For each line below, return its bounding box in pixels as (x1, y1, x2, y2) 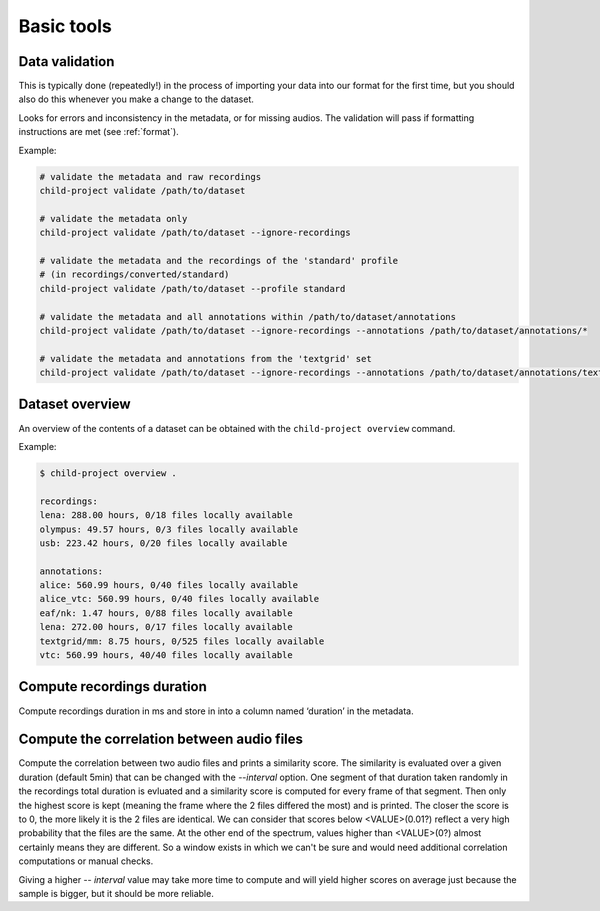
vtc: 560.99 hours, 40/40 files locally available (39, 650, 294, 661)
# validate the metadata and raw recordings (39, 171, 262, 182)
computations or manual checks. (18, 855, 154, 867)
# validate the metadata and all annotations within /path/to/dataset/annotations (39, 311, 457, 322)
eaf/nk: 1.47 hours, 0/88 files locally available (39, 607, 294, 619)
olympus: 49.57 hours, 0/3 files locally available (39, 523, 299, 535)
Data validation (18, 53, 115, 70)
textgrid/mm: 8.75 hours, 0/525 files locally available (39, 635, 325, 647)
